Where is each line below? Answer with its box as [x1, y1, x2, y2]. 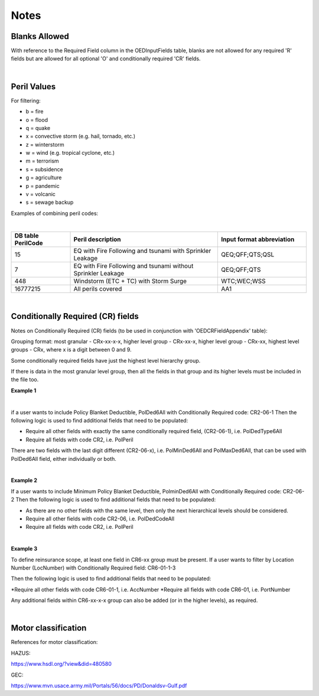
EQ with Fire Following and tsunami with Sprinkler [73, 246, 211, 255]
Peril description [73, 235, 121, 243]
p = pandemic [25, 182, 60, 189]
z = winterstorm [25, 141, 64, 148]
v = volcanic [25, 191, 56, 198]
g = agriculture [25, 174, 62, 181]
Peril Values [11, 82, 56, 92]
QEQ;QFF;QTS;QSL [221, 250, 275, 258]
